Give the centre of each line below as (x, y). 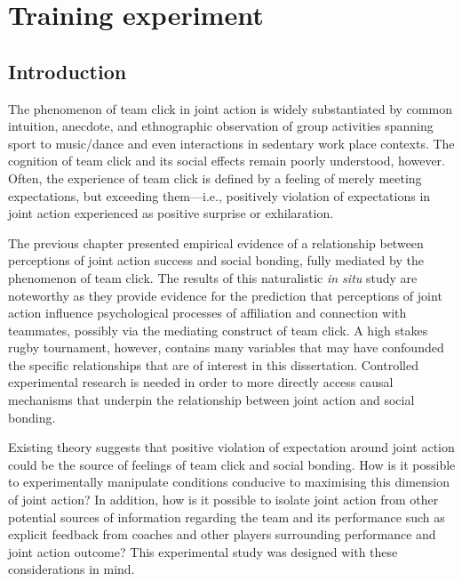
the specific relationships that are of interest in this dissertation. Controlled (213, 364)
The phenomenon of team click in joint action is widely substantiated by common (230, 108)
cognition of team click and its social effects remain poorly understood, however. (227, 161)
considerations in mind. (72, 569)
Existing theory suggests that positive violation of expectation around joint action (231, 447)
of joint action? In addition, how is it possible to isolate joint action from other (223, 500)
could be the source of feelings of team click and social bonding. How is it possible (232, 464)
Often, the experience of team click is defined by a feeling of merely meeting (215, 178)
